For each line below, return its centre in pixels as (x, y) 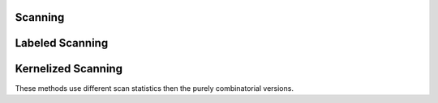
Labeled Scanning (62, 43)
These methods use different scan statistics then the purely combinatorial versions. (154, 88)
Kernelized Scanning (69, 69)
